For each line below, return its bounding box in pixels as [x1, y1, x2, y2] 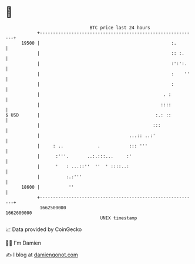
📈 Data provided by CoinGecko [5, 226, 82, 233]
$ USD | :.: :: [5, 112, 172, 118]
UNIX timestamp [100, 215, 137, 221]
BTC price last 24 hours [89, 25, 150, 31]
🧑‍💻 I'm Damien [5, 239, 42, 246]
